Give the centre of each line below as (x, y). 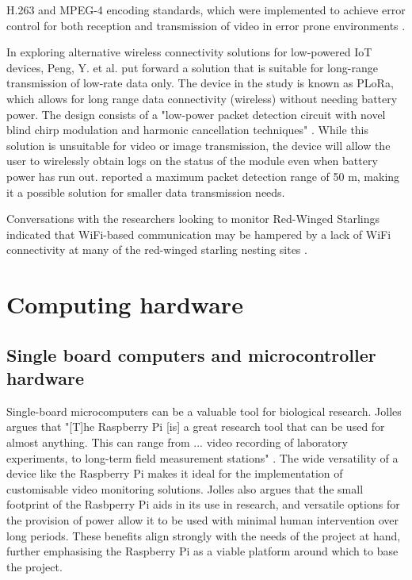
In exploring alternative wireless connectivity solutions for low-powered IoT (189, 52)
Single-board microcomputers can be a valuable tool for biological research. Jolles (204, 411)
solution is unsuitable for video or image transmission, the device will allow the (198, 145)
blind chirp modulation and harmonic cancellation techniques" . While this (188, 130)
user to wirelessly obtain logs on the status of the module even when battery (192, 161)
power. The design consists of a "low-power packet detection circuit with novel (196, 114)
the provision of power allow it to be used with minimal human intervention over (202, 520)
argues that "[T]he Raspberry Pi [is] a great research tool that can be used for (196, 426)
